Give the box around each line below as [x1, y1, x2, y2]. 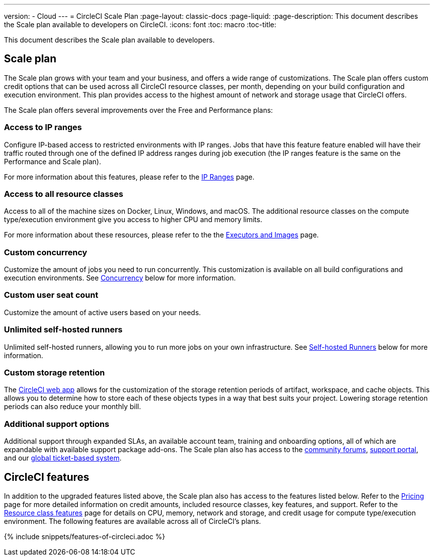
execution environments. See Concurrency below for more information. [4, 274, 236, 282]
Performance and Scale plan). [4, 157, 102, 166]
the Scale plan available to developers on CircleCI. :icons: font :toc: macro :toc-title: [4, 20, 276, 29]
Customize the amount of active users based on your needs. [4, 308, 201, 317]
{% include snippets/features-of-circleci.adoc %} [4, 532, 165, 541]
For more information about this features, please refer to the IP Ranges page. [4, 172, 255, 181]
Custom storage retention [4, 367, 105, 377]
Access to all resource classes [4, 188, 123, 199]
